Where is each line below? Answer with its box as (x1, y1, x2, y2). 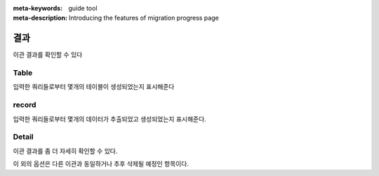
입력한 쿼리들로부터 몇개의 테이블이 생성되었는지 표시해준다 (13, 83, 175, 91)
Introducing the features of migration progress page (69, 14, 219, 22)
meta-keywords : (13, 4, 63, 12)
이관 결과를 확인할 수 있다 (13, 50, 83, 59)
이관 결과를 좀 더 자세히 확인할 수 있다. (13, 147, 118, 155)
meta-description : (13, 14, 68, 22)
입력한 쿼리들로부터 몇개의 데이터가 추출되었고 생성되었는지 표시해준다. (13, 114, 206, 123)
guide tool (68, 4, 98, 12)
